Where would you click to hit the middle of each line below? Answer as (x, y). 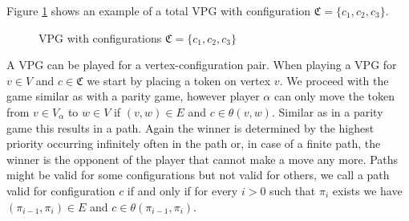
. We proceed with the (334, 80)
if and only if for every (182, 190)
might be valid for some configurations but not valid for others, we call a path (198, 175)
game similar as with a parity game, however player (133, 96)
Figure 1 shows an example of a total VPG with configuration (159, 10)
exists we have (367, 190)
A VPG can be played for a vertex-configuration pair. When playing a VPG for (202, 65)
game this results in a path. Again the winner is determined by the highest (190, 127)
